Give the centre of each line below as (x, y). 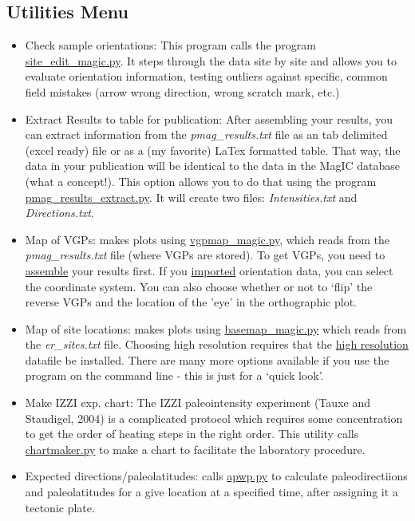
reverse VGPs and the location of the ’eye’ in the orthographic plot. (191, 302)
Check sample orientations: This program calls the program (170, 45)
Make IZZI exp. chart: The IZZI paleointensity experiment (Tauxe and (198, 403)
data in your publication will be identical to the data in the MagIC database (212, 166)
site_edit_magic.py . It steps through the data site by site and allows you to (211, 60)
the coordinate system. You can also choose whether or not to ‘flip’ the (199, 286)
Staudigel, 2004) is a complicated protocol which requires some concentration (214, 418)
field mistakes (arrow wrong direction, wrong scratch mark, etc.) (182, 91)
